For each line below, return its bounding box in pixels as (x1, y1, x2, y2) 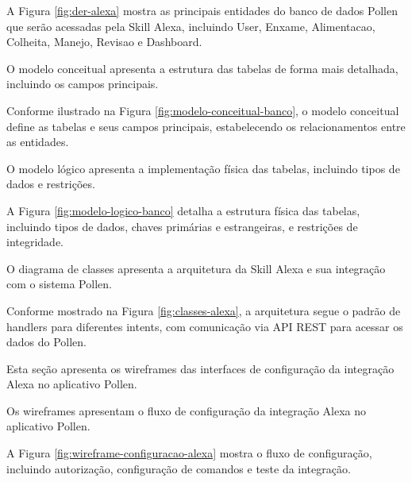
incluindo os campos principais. (6, 75, 159, 92)
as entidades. (6, 133, 69, 150)
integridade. (6, 233, 64, 250)
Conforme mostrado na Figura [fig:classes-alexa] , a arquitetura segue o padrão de (6, 302, 401, 318)
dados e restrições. (6, 175, 95, 192)
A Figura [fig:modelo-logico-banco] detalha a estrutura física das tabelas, (6, 202, 360, 218)
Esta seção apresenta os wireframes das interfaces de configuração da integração (6, 360, 395, 376)
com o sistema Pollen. (6, 276, 112, 292)
